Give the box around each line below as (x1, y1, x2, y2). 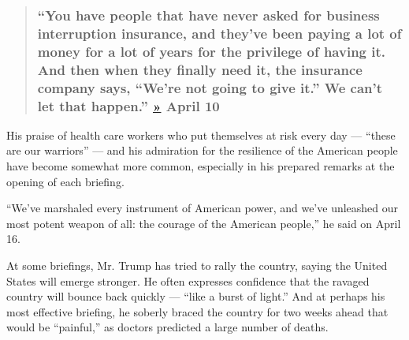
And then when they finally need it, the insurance (37, 59, 363, 79)
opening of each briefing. (6, 173, 125, 189)
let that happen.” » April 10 (37, 95, 220, 115)
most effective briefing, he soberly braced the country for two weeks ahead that (6, 303, 389, 319)
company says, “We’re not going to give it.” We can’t (37, 77, 383, 97)
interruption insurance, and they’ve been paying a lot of (37, 23, 402, 43)
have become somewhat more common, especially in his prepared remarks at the (6, 158, 395, 174)
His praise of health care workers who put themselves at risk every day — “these (6, 126, 396, 143)
